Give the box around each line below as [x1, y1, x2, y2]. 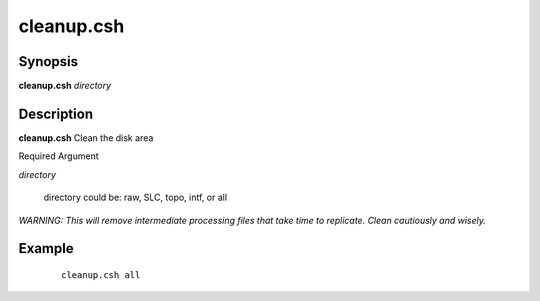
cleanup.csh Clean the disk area [18, 131, 154, 144]
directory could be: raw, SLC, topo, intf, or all [43, 191, 228, 204]
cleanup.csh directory [18, 80, 112, 92]
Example [18, 240, 74, 257]
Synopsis [18, 53, 79, 70]
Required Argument [18, 150, 99, 162]
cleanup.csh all [61, 269, 141, 280]
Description [18, 105, 94, 122]
